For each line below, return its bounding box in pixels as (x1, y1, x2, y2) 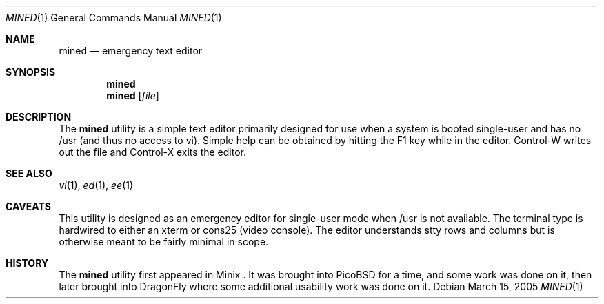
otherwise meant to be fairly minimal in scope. (59, 236, 269, 247)
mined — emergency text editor (59, 45, 203, 57)
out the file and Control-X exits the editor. (59, 146, 246, 158)
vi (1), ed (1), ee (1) (59, 179, 134, 191)
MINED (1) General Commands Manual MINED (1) (6, 12, 222, 23)
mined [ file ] (106, 90, 159, 101)
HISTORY (6, 257, 49, 269)
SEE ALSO (6, 168, 52, 179)
